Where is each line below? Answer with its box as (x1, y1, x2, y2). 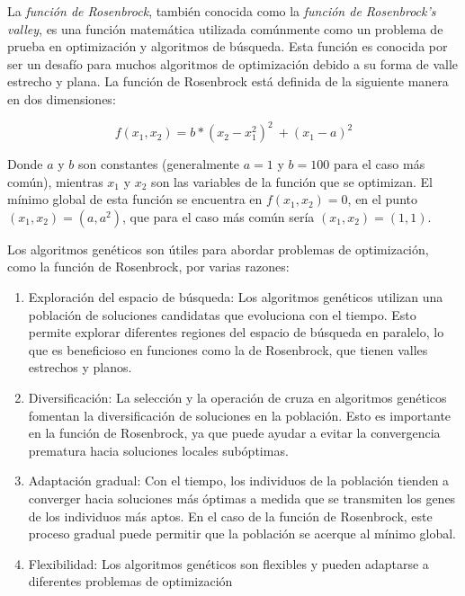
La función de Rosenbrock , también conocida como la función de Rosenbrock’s (7, 2, 436, 20)
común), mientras (7, 172, 103, 191)
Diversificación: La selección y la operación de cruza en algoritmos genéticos (28, 388, 447, 406)
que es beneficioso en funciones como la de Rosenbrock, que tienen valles (28, 340, 428, 359)
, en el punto (347, 190, 417, 209)
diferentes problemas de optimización (28, 572, 233, 591)
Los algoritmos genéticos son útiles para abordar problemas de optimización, (7, 239, 429, 258)
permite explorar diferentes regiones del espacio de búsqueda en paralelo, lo (28, 323, 444, 342)
